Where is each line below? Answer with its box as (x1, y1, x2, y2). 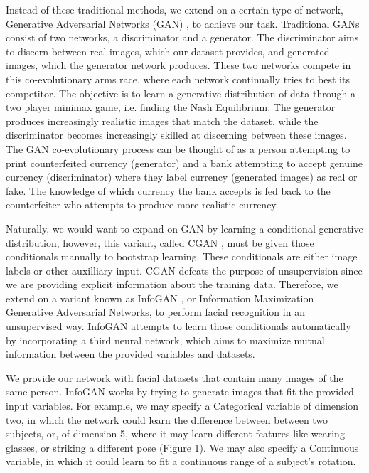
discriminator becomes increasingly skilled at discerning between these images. (6, 127, 347, 142)
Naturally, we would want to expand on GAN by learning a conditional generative (6, 220, 363, 235)
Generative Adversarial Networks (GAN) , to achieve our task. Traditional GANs (6, 16, 360, 31)
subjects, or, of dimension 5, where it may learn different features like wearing (6, 426, 345, 441)
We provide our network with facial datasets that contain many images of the (6, 370, 343, 385)
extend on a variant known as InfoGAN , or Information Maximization (6, 290, 314, 305)
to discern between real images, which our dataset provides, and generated (6, 43, 330, 58)
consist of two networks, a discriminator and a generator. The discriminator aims (6, 30, 359, 45)
